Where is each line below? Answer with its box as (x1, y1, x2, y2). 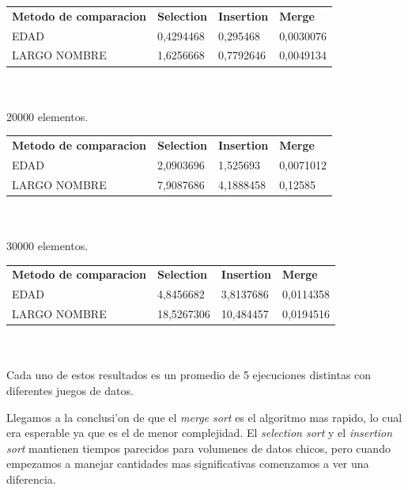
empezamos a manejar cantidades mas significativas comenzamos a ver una (6, 455, 369, 472)
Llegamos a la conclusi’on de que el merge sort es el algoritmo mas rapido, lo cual (6, 408, 402, 425)
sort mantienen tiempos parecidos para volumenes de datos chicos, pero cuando (6, 439, 391, 456)
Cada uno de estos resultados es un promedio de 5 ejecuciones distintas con (6, 367, 372, 383)
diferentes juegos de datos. (6, 382, 134, 398)
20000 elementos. (6, 108, 89, 124)
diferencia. (6, 470, 56, 487)
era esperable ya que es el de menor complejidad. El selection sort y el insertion (6, 424, 393, 441)
